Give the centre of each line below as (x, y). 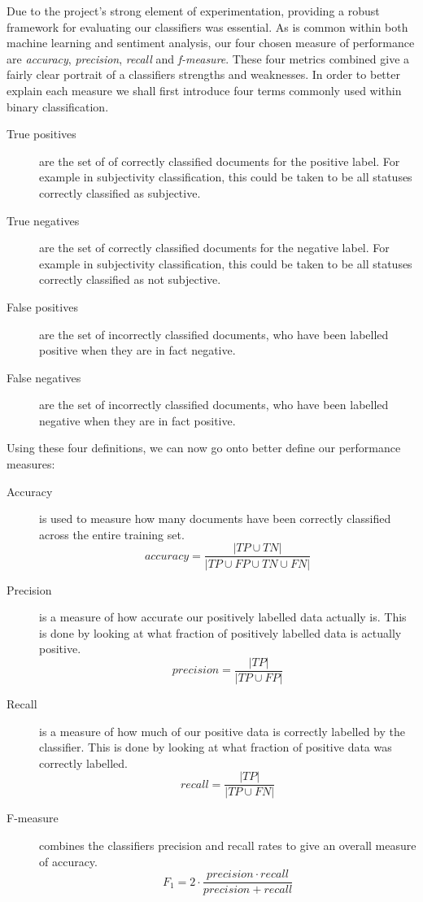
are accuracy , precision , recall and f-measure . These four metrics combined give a (208, 58)
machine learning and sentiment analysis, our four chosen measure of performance (211, 43)
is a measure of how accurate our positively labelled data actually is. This (223, 617)
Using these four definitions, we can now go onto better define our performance (204, 448)
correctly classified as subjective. (120, 192)
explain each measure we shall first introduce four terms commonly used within (204, 90)
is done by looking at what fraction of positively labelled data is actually (220, 632)
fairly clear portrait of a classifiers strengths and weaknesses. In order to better (203, 74)
